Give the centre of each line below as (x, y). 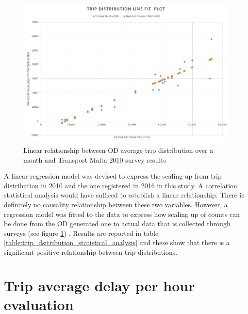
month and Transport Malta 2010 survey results (95, 159)
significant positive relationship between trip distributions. (91, 252)
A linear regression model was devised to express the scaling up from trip (113, 176)
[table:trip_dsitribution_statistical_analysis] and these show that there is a (117, 242)
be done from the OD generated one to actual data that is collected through (117, 223)
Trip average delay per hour (99, 285)
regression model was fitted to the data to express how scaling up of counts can (122, 214)
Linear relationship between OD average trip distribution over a (118, 150)
